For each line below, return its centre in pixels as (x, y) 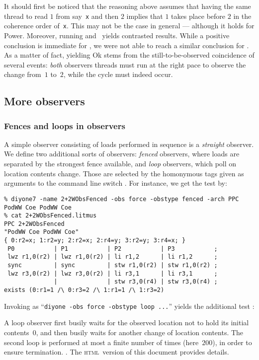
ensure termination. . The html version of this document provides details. (117, 352)
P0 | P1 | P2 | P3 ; (113, 249)
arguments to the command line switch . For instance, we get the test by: (116, 183)
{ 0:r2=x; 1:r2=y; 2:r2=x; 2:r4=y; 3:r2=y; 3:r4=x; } (95, 241)
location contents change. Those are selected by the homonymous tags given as (124, 173)
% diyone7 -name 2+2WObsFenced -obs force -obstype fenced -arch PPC (122, 199)
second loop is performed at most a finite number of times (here (101, 342)
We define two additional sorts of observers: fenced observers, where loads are (122, 154)
